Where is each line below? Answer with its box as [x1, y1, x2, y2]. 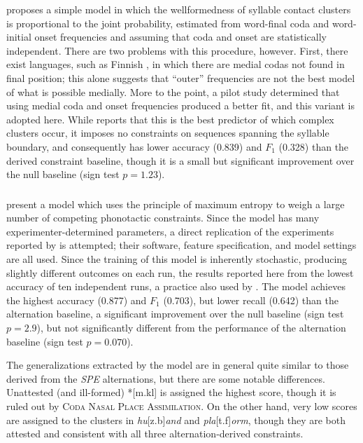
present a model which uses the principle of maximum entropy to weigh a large [6, 196, 345, 211]
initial [6, 29, 31, 44]
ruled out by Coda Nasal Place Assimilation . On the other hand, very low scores [6, 398, 357, 413]
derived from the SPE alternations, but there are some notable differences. [6, 371, 325, 386]
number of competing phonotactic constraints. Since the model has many [6, 210, 320, 225]
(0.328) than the [278, 139, 349, 154]
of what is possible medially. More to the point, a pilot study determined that [6, 84, 340, 99]
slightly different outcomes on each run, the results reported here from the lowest [6, 265, 354, 280]
